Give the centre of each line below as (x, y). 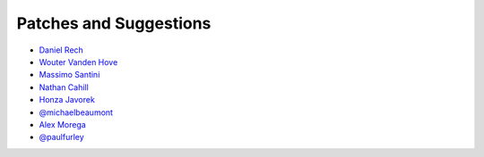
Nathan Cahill (64, 87)
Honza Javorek (67, 100)
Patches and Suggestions (114, 23)
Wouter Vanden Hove (78, 62)
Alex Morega (63, 124)
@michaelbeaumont (76, 112)
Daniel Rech (61, 50)
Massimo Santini (69, 75)
